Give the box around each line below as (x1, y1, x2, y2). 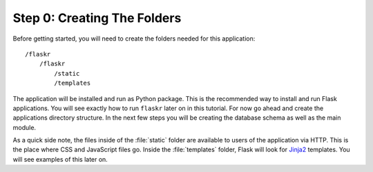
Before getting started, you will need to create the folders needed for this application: (12, 34, 256, 43)
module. (12, 123, 37, 131)
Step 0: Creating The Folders (12, 10, 182, 25)
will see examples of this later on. (12, 155, 108, 163)
